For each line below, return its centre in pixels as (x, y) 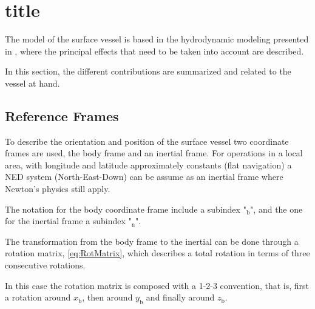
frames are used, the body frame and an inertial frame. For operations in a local (154, 153)
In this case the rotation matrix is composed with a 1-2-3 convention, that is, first (157, 285)
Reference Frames (62, 115)
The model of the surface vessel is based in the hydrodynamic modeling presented (157, 39)
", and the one (276, 209)
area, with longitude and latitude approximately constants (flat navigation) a (148, 164)
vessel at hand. (32, 83)
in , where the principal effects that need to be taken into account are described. (154, 51)
